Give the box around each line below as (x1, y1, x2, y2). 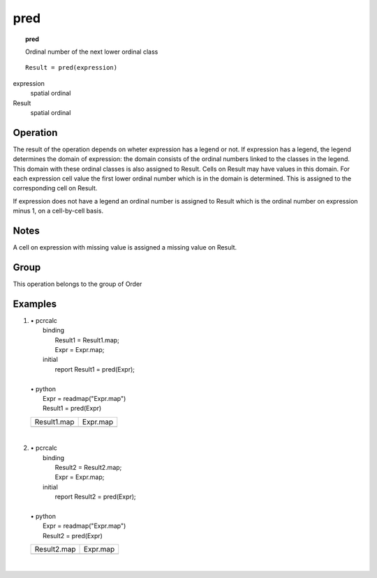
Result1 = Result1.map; (54, 335, 120, 344)
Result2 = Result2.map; (54, 463, 122, 471)
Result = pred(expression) (25, 63, 118, 72)
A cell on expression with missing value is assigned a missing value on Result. (13, 243, 237, 252)
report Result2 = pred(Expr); (54, 492, 136, 501)
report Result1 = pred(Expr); (54, 365, 135, 373)
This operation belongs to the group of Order (13, 280, 142, 288)
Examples (13, 298, 57, 310)
